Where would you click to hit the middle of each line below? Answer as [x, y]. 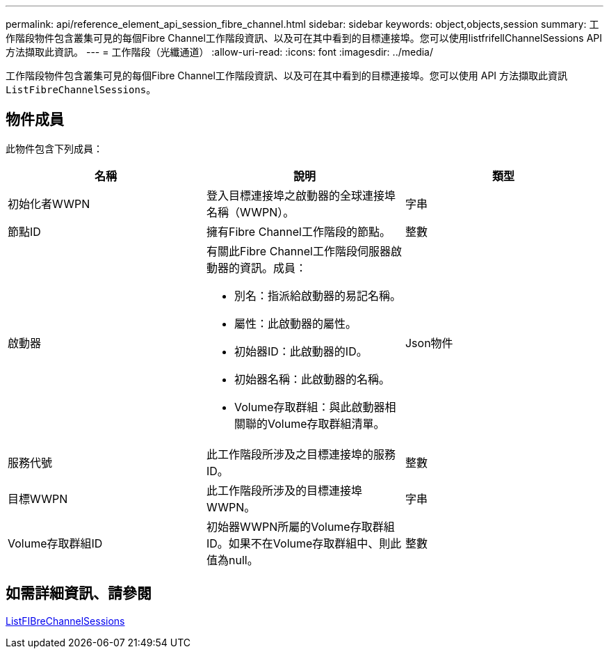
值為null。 [232, 560]
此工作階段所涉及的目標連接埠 [284, 490]
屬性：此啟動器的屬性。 [295, 323]
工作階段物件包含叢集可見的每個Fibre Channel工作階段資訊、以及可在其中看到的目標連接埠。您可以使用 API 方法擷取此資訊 [287, 75]
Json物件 [429, 343]
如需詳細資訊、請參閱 [79, 593]
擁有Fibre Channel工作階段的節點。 [298, 231]
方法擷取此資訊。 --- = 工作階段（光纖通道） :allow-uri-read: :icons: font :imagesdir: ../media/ [220, 52]
